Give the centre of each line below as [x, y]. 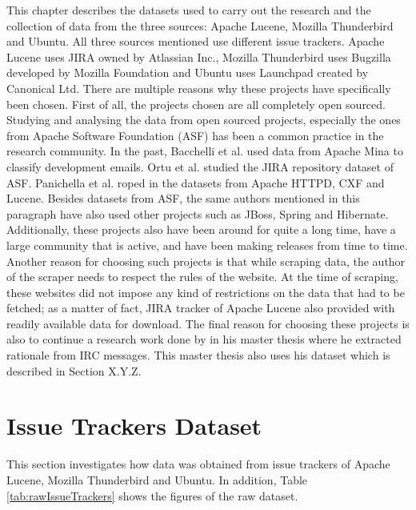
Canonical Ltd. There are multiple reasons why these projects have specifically [199, 88]
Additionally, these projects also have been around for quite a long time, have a [201, 229]
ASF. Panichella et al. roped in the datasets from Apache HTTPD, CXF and [196, 182]
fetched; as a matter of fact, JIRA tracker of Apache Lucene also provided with [201, 308]
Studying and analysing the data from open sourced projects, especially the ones [204, 120]
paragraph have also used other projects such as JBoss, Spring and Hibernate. [198, 213]
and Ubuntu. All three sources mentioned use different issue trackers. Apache [196, 41]
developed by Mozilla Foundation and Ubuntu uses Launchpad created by [188, 72]
